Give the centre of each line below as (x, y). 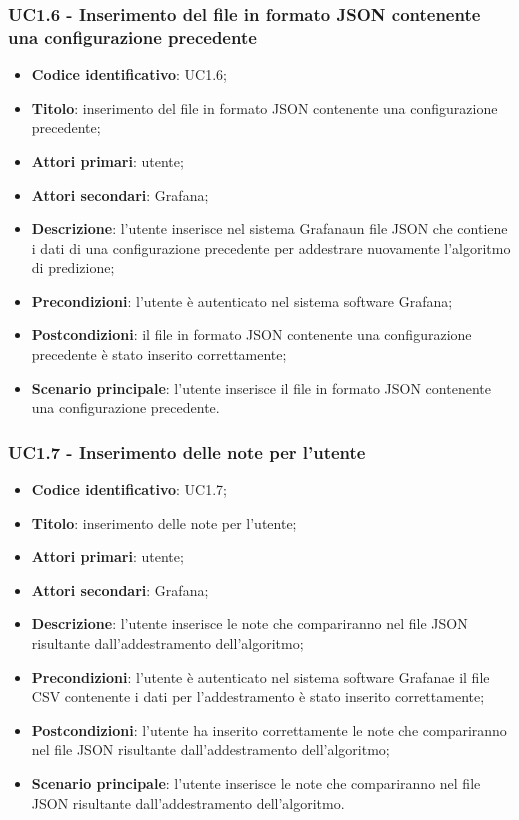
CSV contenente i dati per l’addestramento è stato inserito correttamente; (258, 696)
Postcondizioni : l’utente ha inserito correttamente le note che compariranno (269, 729)
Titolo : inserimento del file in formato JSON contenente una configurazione (264, 107)
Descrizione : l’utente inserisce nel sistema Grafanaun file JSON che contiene (269, 228)
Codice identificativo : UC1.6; (129, 74)
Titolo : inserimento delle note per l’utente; (164, 522)
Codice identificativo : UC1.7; (129, 489)
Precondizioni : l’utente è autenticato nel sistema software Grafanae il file (260, 676)
